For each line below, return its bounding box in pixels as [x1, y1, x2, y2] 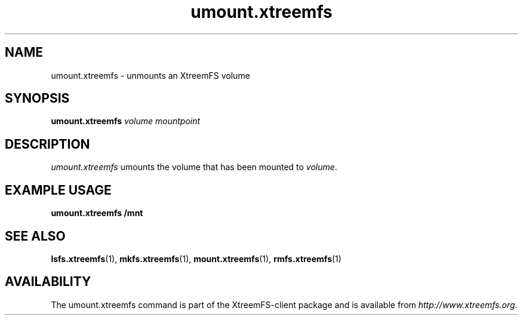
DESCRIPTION [5, 136, 90, 152]
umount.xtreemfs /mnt [51, 208, 143, 219]
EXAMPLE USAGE [5, 182, 112, 198]
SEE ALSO [5, 228, 66, 244]
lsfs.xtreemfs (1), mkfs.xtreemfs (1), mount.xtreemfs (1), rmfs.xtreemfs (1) [51, 253, 342, 264]
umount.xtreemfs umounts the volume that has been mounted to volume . [51, 162, 337, 173]
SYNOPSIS [5, 91, 70, 106]
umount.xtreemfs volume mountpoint [51, 116, 201, 127]
